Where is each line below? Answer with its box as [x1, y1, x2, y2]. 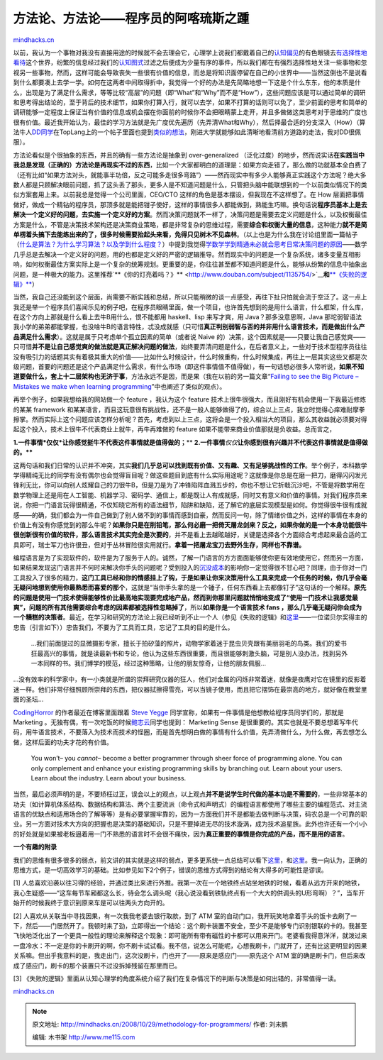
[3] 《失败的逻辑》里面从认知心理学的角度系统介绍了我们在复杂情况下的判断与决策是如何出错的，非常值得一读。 [13, 974, 340, 983]
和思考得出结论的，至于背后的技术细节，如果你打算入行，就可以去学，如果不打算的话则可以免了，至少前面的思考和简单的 [13, 98, 367, 106]
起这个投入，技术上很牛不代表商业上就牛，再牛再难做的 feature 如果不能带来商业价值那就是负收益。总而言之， [13, 425, 336, 434]
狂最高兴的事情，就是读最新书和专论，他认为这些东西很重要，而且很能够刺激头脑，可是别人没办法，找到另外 [30, 649, 348, 658]
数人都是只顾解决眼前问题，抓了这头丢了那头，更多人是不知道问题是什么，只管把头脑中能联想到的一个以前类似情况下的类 [13, 181, 367, 189]
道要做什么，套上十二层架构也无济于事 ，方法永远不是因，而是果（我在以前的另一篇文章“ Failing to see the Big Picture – [13, 372, 359, 381]
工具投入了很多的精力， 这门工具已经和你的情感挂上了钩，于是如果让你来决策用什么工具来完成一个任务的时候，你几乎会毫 [13, 573, 367, 582]
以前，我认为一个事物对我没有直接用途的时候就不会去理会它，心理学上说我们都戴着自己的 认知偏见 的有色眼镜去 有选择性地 [13, 48, 367, 57]
